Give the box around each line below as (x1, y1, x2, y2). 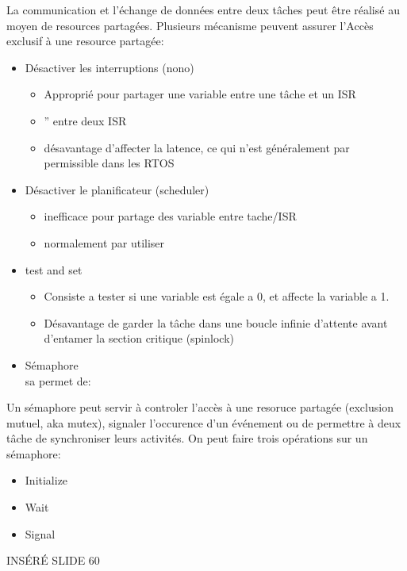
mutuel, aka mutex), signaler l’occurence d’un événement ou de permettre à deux (6, 414, 401, 431)
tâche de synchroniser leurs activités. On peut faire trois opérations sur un (6, 430, 368, 446)
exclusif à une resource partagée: (6, 33, 164, 49)
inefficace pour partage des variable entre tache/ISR (44, 208, 297, 224)
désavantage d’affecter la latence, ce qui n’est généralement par (44, 139, 350, 155)
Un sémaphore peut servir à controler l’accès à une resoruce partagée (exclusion (6, 399, 394, 416)
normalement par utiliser (44, 234, 165, 251)
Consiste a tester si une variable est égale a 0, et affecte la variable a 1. (44, 288, 390, 305)
